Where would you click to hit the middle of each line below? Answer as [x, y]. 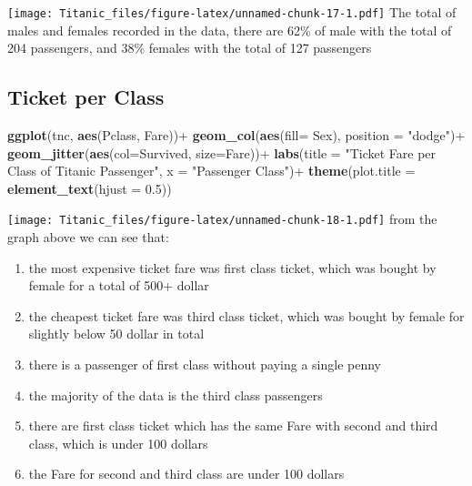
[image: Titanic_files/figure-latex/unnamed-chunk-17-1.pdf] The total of [232, 12]
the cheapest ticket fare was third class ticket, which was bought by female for [246, 315]
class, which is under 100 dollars [118, 443]
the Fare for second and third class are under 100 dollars [186, 474]
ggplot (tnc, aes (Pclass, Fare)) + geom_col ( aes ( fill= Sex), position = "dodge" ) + [236, 135]
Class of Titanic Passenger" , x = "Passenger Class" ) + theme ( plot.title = [211, 171]
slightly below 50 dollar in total [116, 334]
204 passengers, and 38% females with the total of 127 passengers [190, 48]
